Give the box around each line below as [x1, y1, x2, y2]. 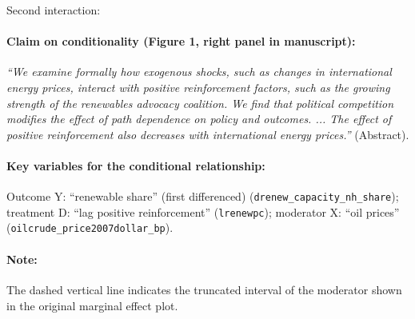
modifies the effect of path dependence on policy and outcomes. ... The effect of [6, 110, 392, 127]
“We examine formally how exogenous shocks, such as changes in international [6, 63, 392, 80]
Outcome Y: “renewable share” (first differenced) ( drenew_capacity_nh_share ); [6, 188, 399, 205]
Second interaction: [6, 2, 101, 18]
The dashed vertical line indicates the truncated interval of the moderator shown [6, 281, 402, 297]
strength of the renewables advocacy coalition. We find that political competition [6, 94, 394, 111]
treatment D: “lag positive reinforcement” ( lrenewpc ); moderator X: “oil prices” [6, 203, 400, 220]
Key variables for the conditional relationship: [6, 157, 265, 173]
